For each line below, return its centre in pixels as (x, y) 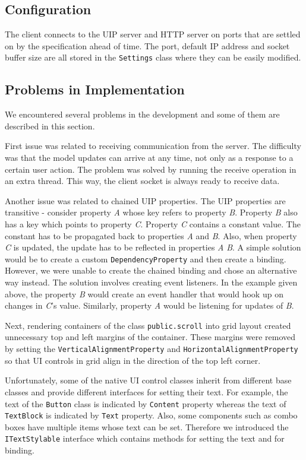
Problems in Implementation (95, 89)
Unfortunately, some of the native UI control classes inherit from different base (148, 380)
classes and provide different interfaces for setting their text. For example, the (146, 391)
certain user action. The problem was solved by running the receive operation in (151, 169)
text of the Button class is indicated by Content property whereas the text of (146, 403)
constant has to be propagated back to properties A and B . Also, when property (151, 235)
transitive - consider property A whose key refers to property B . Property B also (151, 212)
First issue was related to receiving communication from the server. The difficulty (153, 146)
